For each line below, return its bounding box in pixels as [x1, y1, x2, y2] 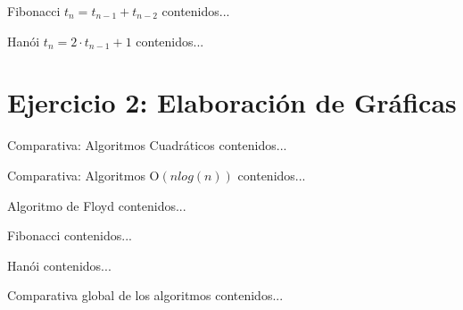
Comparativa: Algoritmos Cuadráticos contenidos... [7, 136, 287, 155]
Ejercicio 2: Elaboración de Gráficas [7, 84, 457, 121]
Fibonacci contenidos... [7, 226, 132, 245]
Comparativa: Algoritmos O [7, 165, 160, 184]
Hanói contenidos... [7, 256, 112, 274]
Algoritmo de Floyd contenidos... [7, 196, 186, 214]
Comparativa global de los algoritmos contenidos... [7, 286, 284, 305]
